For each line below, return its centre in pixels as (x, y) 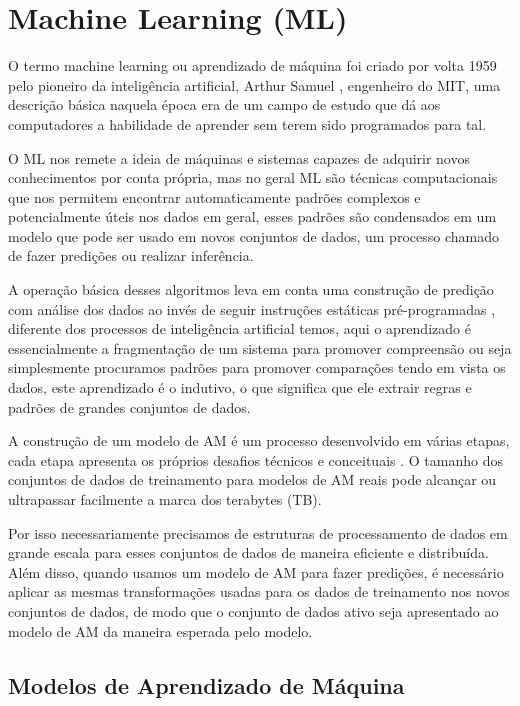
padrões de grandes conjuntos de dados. (129, 406)
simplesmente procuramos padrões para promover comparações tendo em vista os (257, 367)
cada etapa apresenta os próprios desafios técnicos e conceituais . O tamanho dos (255, 459)
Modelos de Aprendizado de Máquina (206, 684)
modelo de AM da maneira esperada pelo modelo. (160, 630)
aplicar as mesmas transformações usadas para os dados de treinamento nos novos (259, 591)
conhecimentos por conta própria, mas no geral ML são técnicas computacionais (253, 177)
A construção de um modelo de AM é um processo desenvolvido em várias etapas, (259, 440)
